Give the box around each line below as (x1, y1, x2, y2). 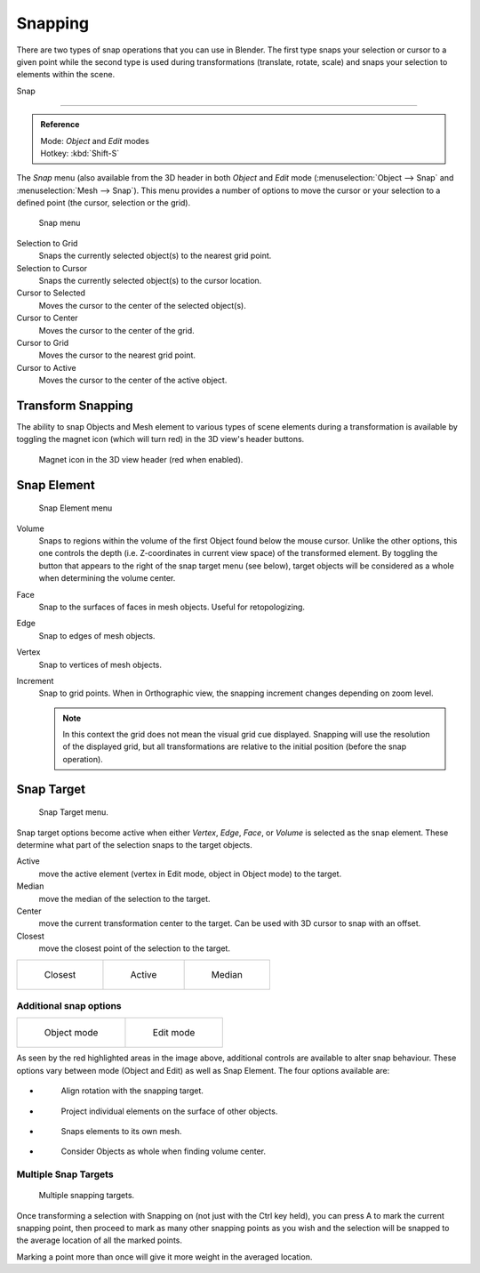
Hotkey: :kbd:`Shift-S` (40, 148, 120, 158)
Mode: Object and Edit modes (40, 135, 150, 146)
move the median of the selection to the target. (38, 893, 211, 904)
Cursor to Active (16, 362, 76, 373)
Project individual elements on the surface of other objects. (60, 1106, 278, 1116)
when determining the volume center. (38, 573, 176, 584)
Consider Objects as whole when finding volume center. (60, 1146, 267, 1156)
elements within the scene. (16, 69, 116, 80)
